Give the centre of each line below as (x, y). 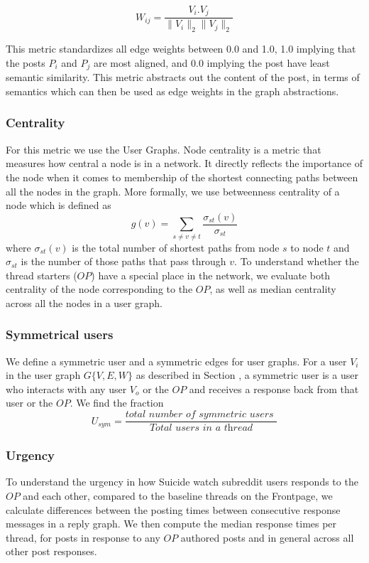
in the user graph (43, 375)
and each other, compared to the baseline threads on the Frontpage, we (178, 495)
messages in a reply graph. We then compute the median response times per (171, 524)
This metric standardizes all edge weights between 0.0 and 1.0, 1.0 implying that (181, 49)
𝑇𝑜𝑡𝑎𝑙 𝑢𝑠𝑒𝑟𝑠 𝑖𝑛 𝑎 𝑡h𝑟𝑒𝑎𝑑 (201, 428)
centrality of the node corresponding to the (99, 289)
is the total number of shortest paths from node (176, 247)
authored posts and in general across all (267, 537)
